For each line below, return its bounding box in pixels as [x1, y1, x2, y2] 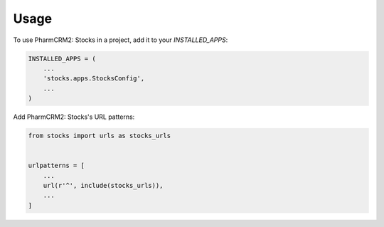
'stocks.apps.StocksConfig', [43, 75, 145, 83]
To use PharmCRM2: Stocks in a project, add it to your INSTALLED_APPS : [13, 36, 228, 44]
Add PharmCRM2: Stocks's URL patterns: [13, 112, 135, 121]
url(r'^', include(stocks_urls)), [43, 181, 164, 190]
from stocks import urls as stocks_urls [28, 132, 171, 140]
